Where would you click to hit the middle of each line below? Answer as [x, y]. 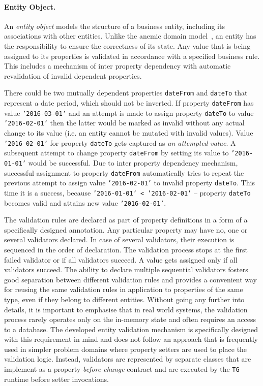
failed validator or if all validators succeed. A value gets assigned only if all [121, 259]
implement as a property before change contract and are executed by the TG [122, 369]
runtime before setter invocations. [56, 379]
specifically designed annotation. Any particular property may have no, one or [126, 229]
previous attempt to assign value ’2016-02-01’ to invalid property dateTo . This [129, 183]
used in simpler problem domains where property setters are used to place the [126, 349]
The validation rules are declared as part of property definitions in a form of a [126, 220]
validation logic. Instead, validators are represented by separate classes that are [128, 359]
